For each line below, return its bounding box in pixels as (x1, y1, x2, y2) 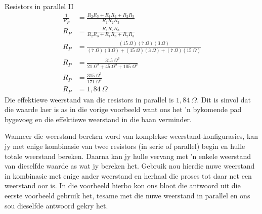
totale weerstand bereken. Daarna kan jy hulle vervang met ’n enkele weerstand (5, 150, 251, 161)
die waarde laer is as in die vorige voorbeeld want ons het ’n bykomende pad (5, 104, 242, 115)
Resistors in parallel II (5, 1, 74, 11)
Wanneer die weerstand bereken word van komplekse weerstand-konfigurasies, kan (5, 131, 258, 141)
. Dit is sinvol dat (197, 94, 251, 104)
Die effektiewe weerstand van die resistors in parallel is (5, 94, 174, 104)
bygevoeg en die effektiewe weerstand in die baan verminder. (5, 114, 192, 124)
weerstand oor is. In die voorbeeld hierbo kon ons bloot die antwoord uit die (5, 180, 241, 191)
